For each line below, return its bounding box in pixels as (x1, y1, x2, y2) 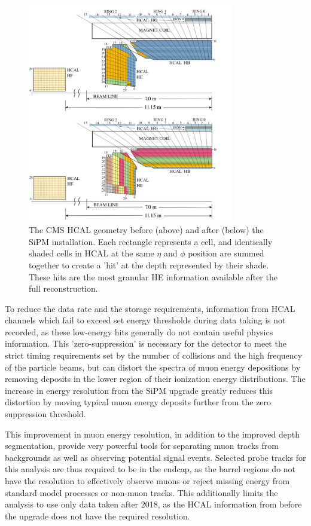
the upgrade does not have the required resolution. (5, 509, 190, 522)
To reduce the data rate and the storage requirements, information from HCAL (5, 302, 295, 314)
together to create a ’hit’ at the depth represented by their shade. (29, 258, 269, 271)
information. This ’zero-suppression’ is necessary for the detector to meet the (5, 337, 286, 350)
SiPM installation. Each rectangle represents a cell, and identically (29, 235, 273, 247)
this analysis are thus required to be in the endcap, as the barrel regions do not (5, 463, 296, 475)
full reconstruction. (29, 282, 98, 295)
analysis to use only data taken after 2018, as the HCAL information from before (5, 498, 302, 510)
